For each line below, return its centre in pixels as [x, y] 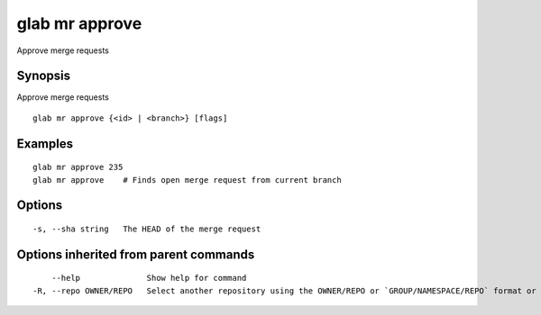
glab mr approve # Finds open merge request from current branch [187, 180]
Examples [45, 144]
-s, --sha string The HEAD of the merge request [147, 229]
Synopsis [44, 76]
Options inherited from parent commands [136, 254]
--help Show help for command [149, 278]
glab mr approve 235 [78, 167]
